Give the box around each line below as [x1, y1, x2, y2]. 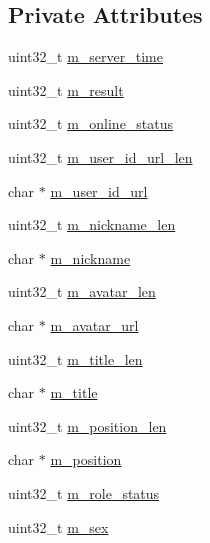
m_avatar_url [50, 314, 139, 335]
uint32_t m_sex [8, 516, 109, 537]
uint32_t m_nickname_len [8, 214, 176, 235]
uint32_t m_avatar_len [8, 281, 156, 302]
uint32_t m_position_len [8, 415, 167, 436]
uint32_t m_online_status [8, 113, 174, 134]
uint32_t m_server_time [8, 46, 163, 67]
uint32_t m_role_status [8, 482, 160, 503]
